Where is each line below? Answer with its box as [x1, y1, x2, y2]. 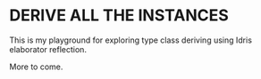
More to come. [9, 61, 63, 72]
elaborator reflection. [9, 43, 88, 54]
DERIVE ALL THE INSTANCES [9, 5, 230, 26]
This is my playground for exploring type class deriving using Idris [9, 35, 253, 45]
